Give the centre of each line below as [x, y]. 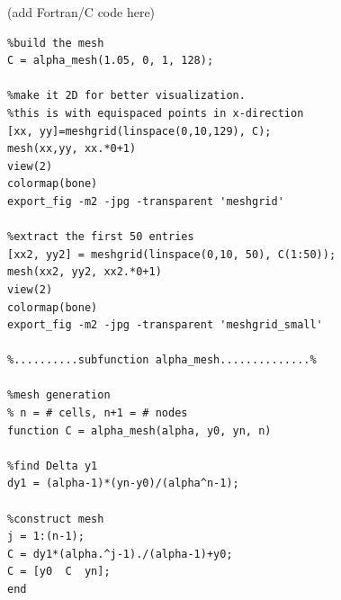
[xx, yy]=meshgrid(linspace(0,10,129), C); [139, 131]
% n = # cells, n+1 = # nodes [98, 413]
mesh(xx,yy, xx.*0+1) [72, 149]
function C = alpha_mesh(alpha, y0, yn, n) [139, 430]
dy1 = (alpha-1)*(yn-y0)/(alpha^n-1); [123, 484]
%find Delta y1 [53, 466]
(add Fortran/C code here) [81, 12]
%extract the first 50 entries [101, 237]
